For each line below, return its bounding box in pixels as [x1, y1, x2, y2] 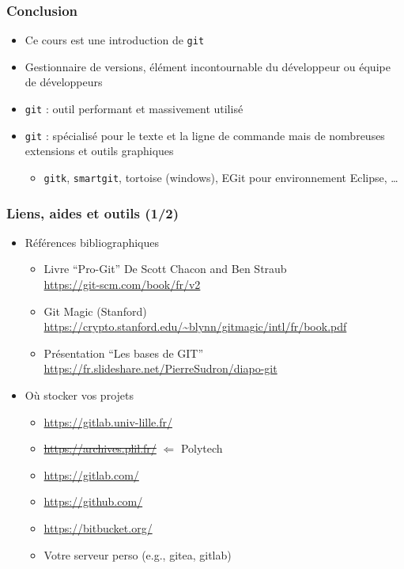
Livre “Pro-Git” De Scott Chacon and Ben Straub [43, 260, 287, 277]
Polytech [180, 440, 223, 457]
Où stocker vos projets [25, 387, 134, 403]
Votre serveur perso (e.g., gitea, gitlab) [43, 546, 232, 563]
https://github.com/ [43, 493, 143, 510]
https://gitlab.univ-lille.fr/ [43, 413, 172, 430]
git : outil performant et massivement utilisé [25, 101, 244, 117]
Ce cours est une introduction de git [25, 32, 205, 48]
